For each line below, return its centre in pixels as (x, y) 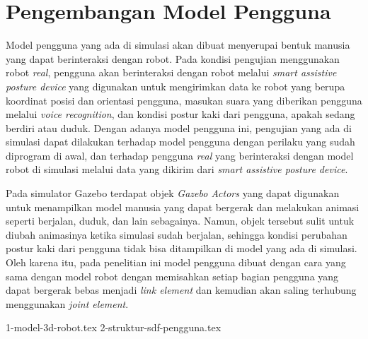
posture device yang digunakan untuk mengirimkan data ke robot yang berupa (176, 86)
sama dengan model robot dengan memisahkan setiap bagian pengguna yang (172, 276)
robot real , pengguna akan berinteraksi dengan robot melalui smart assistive (171, 72)
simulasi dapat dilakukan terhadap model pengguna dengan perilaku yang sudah (180, 142)
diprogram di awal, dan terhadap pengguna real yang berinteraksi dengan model (180, 155)
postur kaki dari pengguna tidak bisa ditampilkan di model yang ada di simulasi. (182, 248)
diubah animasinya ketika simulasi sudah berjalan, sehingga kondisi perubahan (177, 234)
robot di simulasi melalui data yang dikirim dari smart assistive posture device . (177, 169)
